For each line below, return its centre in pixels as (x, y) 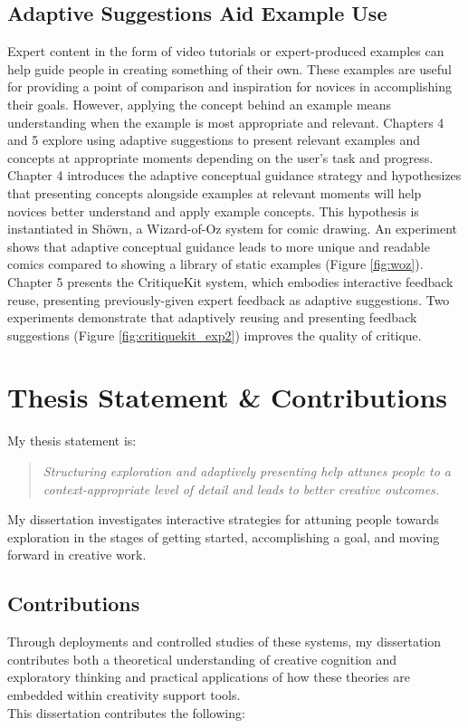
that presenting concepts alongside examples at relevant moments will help (215, 192)
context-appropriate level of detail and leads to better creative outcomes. (241, 489)
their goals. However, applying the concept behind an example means (200, 104)
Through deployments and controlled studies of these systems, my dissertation (224, 642)
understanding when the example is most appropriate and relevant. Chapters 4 (226, 122)
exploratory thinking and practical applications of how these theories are (209, 677)
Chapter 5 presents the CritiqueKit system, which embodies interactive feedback (230, 281)
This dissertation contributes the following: (126, 712)
